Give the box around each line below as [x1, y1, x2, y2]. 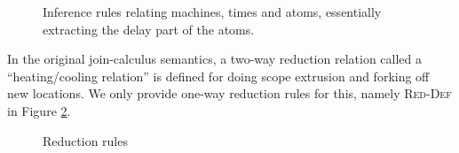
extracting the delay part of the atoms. [43, 19, 255, 38]
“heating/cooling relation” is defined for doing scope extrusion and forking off [7, 66, 430, 85]
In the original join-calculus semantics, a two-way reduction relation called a [7, 50, 422, 68]
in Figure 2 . [7, 101, 71, 119]
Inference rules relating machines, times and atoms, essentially [43, 3, 382, 20]
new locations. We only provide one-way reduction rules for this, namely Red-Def [7, 84, 452, 103]
